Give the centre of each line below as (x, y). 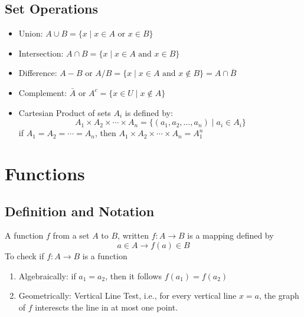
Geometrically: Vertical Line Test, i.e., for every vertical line (128, 295)
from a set (71, 235)
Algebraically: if (47, 275)
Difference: (38, 73)
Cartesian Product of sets (65, 112)
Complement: (43, 92)
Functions (45, 173)
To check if (24, 255)
